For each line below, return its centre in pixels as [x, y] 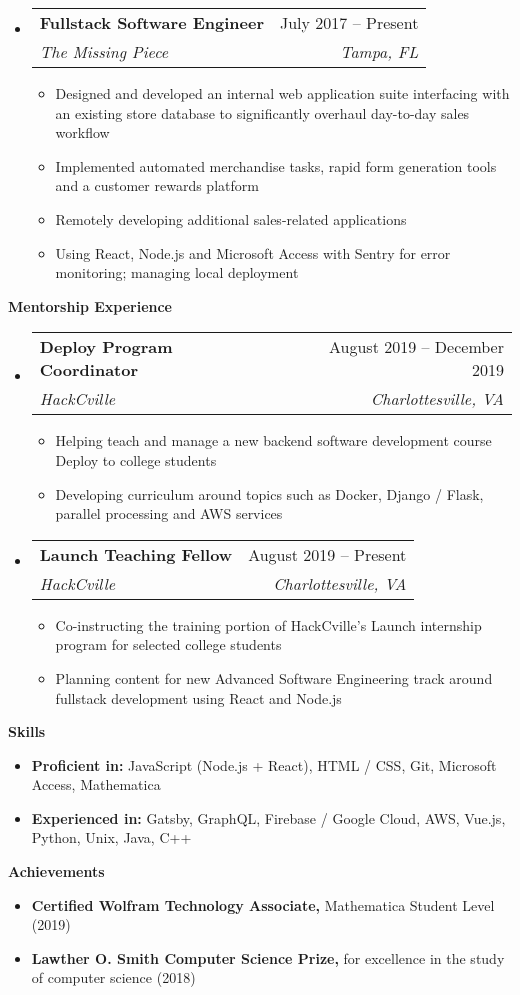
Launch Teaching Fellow [136, 554]
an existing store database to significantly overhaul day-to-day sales [262, 112]
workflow [82, 132]
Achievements [56, 871]
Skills [27, 731]
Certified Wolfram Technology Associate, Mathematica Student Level [263, 904]
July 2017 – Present [349, 22]
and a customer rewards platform [157, 185]
